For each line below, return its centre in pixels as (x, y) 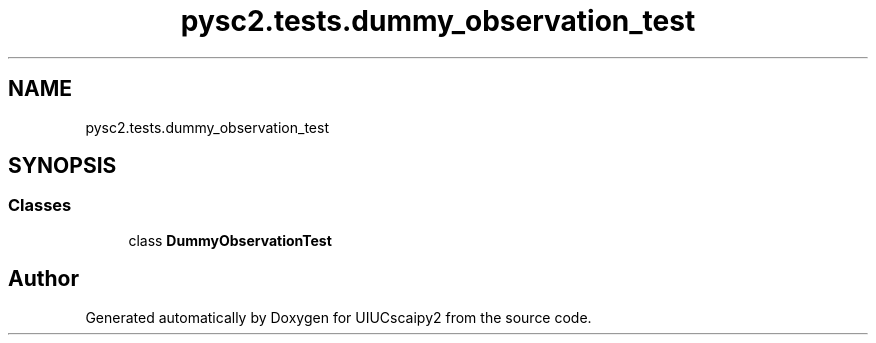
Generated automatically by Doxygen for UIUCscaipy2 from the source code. (338, 317)
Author (43, 279)
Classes (40, 205)
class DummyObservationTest (230, 240)
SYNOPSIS (62, 166)
